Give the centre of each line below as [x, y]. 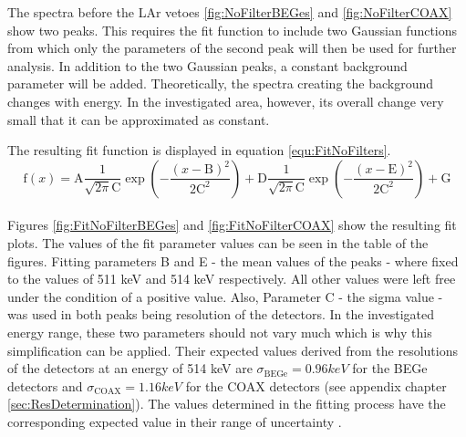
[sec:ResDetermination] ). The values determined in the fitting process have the [227, 404]
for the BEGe [390, 368]
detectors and [45, 385]
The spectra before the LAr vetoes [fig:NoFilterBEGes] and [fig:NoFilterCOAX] [230, 12]
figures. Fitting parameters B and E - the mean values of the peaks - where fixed [233, 260]
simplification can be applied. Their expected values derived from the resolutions [233, 350]
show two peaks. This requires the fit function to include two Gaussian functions [233, 30]
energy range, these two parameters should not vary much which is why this [220, 332]
